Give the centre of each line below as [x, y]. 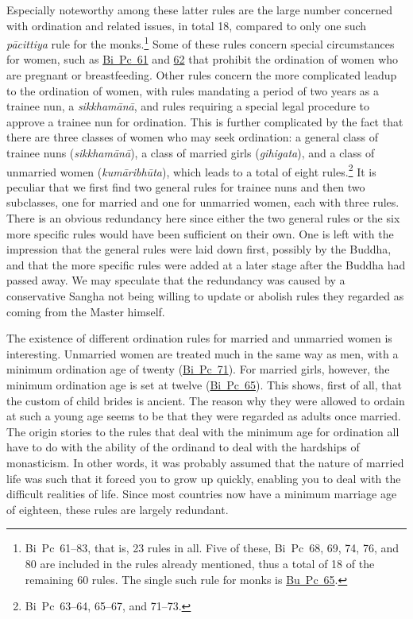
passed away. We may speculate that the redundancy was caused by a [176, 280]
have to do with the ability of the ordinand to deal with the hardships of [183, 447]
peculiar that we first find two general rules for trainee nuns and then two [186, 186]
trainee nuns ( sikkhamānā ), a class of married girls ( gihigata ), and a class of [191, 153]
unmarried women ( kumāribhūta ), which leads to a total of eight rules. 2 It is [191, 170]
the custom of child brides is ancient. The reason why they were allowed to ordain [206, 400]
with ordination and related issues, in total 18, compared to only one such [187, 25]
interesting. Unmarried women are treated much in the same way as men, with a [203, 353]
